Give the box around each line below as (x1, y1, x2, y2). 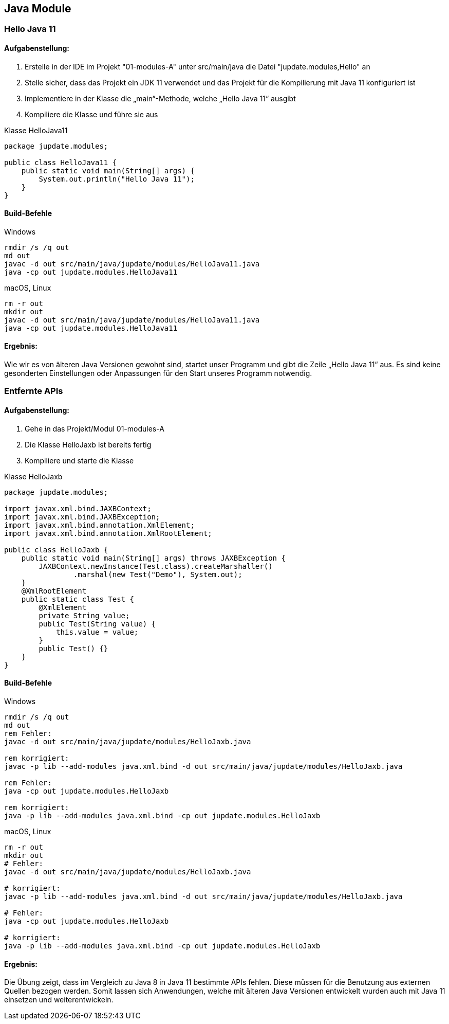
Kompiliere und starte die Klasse (25, 456, 134, 465)
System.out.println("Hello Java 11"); (39, 174, 195, 183)
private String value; (39, 611, 130, 620)
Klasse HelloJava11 (4, 125, 68, 135)
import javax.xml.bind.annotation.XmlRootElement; (4, 529, 212, 537)
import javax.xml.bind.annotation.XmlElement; (4, 520, 195, 529)
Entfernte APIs (4, 386, 63, 397)
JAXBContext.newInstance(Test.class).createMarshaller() (39, 562, 273, 570)
